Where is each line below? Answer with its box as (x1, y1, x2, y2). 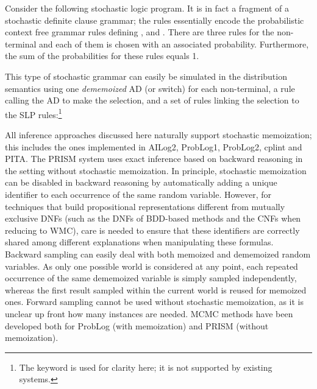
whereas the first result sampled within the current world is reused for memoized (5, 283, 307, 296)
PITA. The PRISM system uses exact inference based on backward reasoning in (5, 152, 303, 165)
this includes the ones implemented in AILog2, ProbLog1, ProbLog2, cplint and (5, 140, 302, 153)
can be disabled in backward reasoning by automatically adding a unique (5, 176, 277, 189)
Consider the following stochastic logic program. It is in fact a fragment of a (5, 2, 289, 14)
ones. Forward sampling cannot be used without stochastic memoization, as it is (5, 295, 304, 308)
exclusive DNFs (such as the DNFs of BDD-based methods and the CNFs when (5, 212, 301, 225)
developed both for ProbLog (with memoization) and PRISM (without (5, 319, 269, 332)
